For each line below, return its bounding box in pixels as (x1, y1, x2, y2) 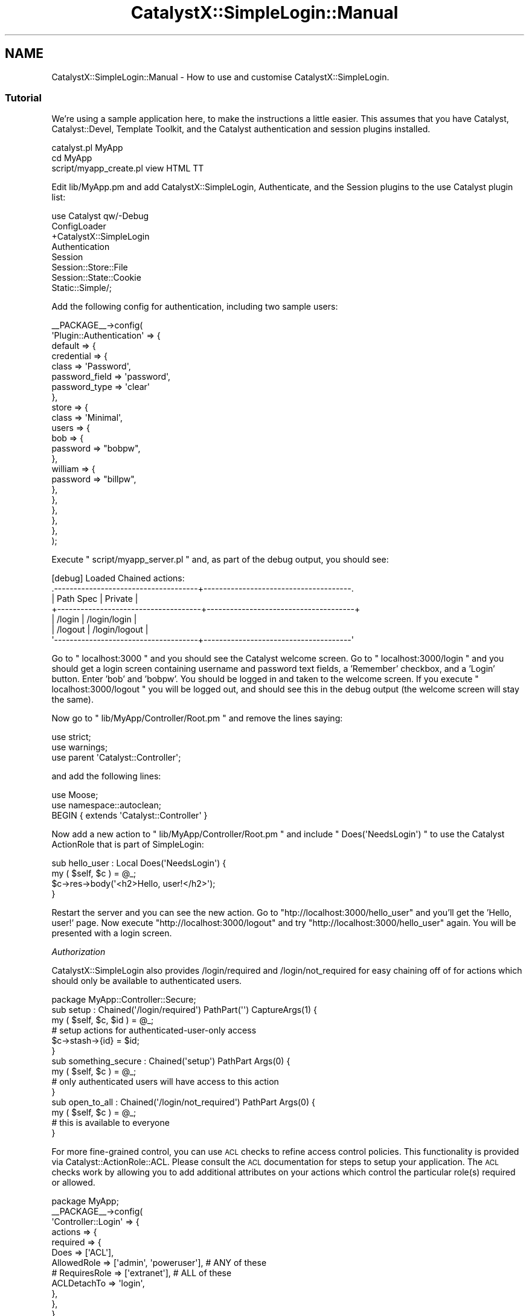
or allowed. (51, 1177, 95, 1188)
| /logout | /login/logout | (51, 624, 149, 635)
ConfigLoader (51, 221, 106, 232)
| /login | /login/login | (51, 614, 137, 625)
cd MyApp (51, 153, 92, 164)
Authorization (51, 947, 106, 957)
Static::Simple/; (51, 283, 112, 293)
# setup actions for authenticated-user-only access (51, 1025, 257, 1036)
